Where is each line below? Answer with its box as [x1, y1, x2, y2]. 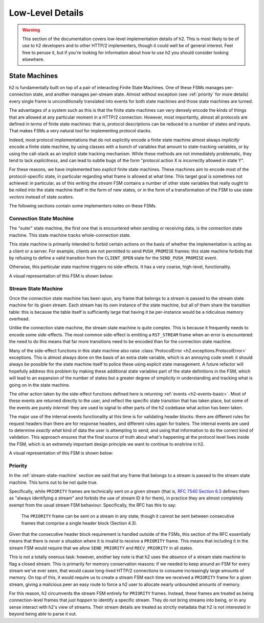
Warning [22, 27, 40, 33]
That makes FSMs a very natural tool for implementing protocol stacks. [9, 128, 152, 134]
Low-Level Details [9, 7, 84, 18]
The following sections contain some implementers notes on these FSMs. [9, 203, 157, 209]
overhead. [9, 316, 30, 322]
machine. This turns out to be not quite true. [9, 479, 98, 485]
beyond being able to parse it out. [9, 611, 77, 617]
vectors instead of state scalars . [9, 194, 74, 199]
